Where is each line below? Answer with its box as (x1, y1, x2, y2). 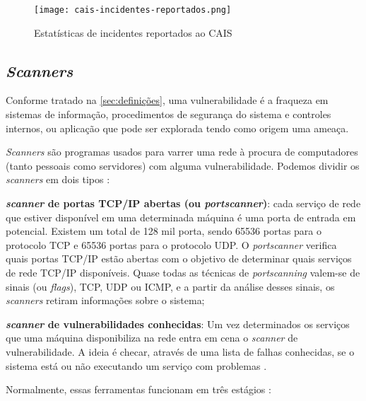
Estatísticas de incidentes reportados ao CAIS (34, 25, 232, 40)
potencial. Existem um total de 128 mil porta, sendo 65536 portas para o (6, 223, 321, 238)
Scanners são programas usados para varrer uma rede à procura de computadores (6, 144, 358, 159)
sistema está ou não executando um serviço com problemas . (6, 358, 267, 373)
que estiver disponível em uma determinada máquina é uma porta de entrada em (6, 209, 356, 224)
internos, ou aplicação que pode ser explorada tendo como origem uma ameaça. (6, 120, 349, 135)
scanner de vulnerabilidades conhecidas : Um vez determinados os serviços (6, 316, 350, 331)
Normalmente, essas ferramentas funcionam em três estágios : (6, 382, 271, 397)
